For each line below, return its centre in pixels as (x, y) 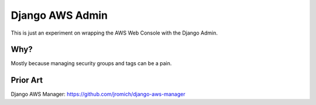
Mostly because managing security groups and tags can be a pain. (91, 63)
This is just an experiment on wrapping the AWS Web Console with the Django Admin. (114, 33)
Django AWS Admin (59, 15)
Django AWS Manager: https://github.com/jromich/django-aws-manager (98, 94)
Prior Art (27, 80)
